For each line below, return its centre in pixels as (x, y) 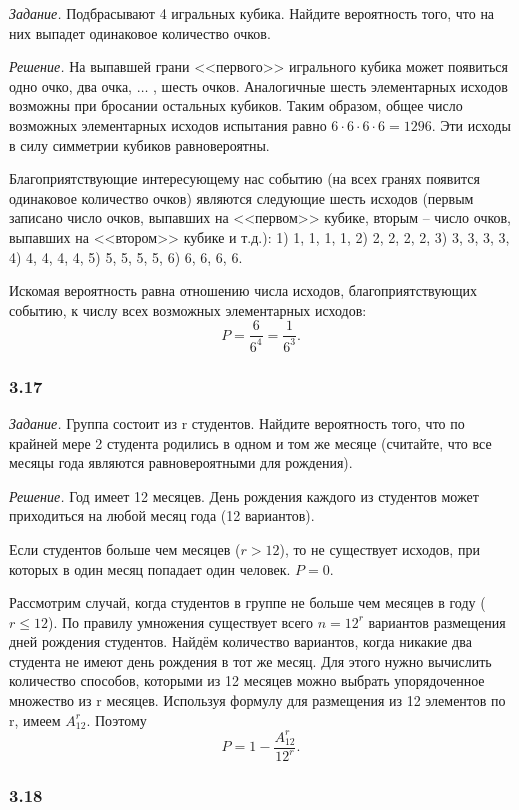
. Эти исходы (471, 124)
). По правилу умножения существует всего (180, 621)
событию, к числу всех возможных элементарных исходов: (188, 309)
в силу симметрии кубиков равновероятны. (139, 144)
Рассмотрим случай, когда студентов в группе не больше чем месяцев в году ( (247, 602)
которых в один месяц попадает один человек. (150, 568)
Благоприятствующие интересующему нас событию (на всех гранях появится (244, 178)
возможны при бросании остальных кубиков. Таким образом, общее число (236, 105)
